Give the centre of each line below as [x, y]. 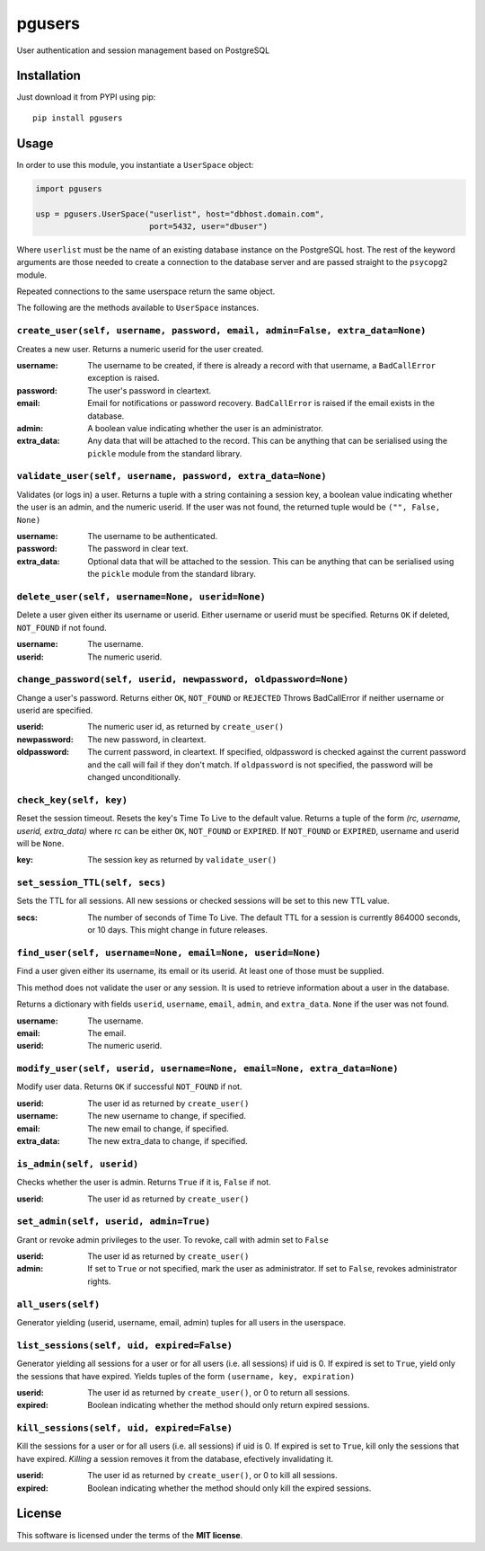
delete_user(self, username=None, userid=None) [141, 596]
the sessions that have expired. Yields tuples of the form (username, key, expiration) [185, 1376]
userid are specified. [55, 711]
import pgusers [69, 188]
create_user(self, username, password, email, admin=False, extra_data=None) [221, 331]
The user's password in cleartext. [149, 390]
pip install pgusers [78, 118]
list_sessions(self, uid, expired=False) [125, 1345]
